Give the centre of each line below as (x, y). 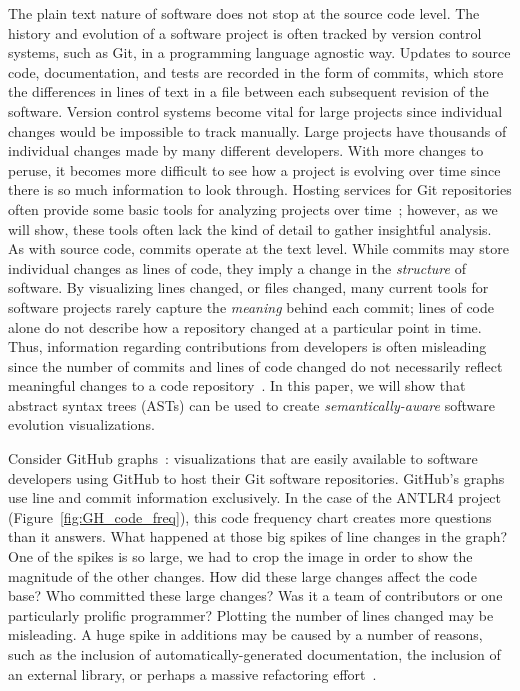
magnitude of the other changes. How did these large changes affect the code (242, 575)
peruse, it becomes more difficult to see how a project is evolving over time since (254, 169)
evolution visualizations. (81, 424)
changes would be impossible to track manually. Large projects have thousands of (257, 130)
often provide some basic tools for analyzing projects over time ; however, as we (253, 208)
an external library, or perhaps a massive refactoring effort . (192, 673)
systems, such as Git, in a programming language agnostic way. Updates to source (259, 52)
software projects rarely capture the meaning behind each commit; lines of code (251, 306)
